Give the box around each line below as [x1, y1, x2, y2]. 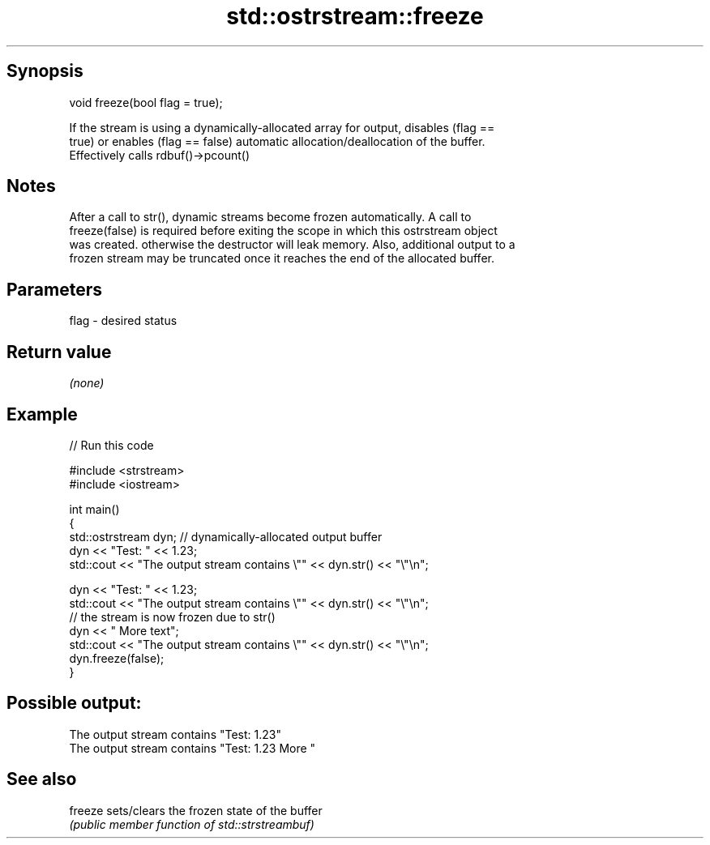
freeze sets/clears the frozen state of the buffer [69, 803, 323, 817]
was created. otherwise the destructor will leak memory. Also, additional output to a [69, 237, 515, 252]
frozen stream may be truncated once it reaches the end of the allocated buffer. [69, 251, 494, 266]
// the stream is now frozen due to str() [69, 609, 276, 624]
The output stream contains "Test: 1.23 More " [69, 740, 316, 755]
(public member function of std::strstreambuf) [69, 817, 314, 831]
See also [6, 769, 77, 790]
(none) [69, 376, 105, 390]
